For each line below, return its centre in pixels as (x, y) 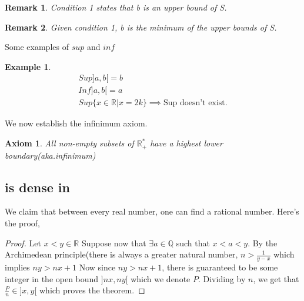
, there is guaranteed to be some (220, 267)
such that (193, 243)
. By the (263, 243)
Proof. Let (23, 243)
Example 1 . (28, 66)
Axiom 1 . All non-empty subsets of (69, 143)
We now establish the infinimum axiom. (76, 123)
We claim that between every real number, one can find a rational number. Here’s (152, 211)
